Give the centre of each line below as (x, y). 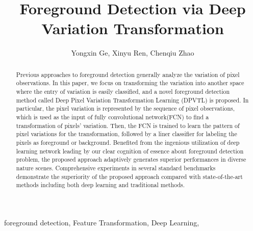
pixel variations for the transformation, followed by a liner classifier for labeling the (127, 134)
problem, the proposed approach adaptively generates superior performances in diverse (131, 159)
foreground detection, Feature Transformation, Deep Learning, (102, 222)
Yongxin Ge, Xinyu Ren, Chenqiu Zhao (133, 53)
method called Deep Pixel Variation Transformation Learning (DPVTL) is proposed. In (132, 100)
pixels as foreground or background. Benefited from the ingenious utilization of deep (128, 142)
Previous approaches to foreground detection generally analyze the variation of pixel (128, 74)
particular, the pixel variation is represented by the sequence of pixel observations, (125, 108)
